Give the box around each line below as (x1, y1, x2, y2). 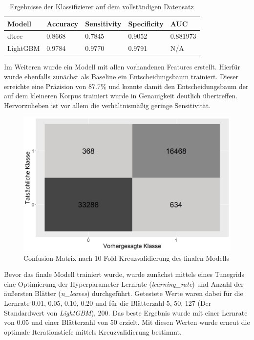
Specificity (128, 18, 164, 28)
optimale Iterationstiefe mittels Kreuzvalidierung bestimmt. (4, 326, 182, 337)
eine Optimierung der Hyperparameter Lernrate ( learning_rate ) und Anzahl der (4, 278, 244, 289)
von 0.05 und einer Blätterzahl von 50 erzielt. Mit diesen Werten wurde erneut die (4, 317, 250, 327)
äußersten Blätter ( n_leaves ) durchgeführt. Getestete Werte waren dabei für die (4, 288, 243, 298)
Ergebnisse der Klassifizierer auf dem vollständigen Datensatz (9, 1, 194, 11)
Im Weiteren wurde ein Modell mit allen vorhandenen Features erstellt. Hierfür (4, 62, 241, 72)
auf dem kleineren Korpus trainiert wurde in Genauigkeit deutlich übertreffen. (4, 91, 238, 101)
